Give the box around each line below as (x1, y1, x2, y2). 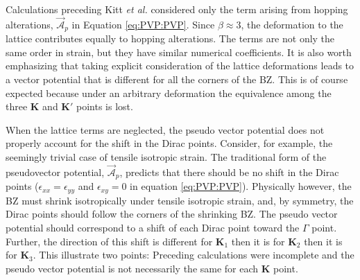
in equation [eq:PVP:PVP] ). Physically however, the (130, 179, 352, 193)
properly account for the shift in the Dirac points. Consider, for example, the (6, 136, 333, 150)
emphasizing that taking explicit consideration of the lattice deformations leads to (6, 58, 354, 73)
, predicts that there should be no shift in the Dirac (119, 164, 339, 179)
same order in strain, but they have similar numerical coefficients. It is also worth (6, 44, 352, 59)
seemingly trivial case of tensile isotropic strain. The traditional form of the (6, 150, 327, 164)
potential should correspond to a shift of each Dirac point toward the (6, 220, 300, 234)
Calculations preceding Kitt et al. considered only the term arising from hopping (6, 2, 348, 16)
